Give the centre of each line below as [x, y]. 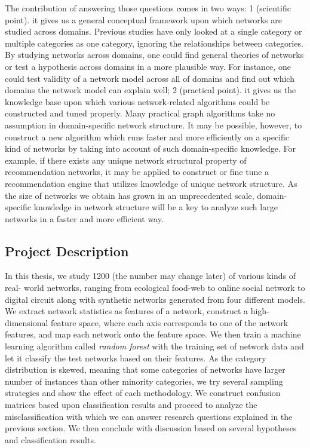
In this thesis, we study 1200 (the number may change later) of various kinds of [151, 276]
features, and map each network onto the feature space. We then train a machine [153, 334]
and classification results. [50, 439]
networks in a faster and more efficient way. [84, 218]
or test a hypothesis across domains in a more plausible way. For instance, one [148, 66]
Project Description [67, 251]
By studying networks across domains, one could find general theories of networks [154, 55]
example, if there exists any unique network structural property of [126, 160]
